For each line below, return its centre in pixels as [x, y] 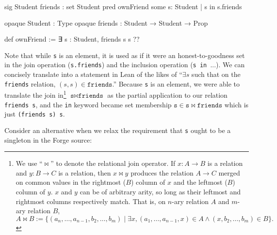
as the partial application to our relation [167, 95]
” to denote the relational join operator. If [113, 163]
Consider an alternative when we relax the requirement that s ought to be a [118, 130]
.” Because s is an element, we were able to [176, 83]
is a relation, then [85, 172]
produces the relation [162, 172]
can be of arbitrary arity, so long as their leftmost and [160, 191]
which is [236, 104]
